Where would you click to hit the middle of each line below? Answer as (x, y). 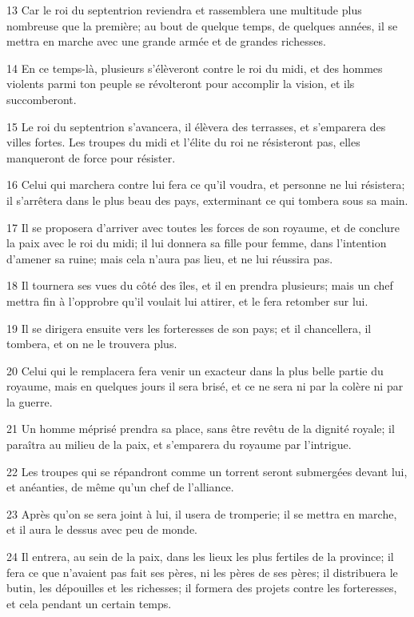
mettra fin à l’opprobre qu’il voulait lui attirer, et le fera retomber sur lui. (187, 300)
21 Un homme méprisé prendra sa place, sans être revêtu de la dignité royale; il (201, 429)
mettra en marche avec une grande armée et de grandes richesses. (166, 41)
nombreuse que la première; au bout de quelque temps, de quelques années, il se (202, 25)
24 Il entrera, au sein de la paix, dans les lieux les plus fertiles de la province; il (200, 557)
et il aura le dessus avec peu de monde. (102, 529)
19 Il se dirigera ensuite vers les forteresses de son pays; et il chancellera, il (189, 328)
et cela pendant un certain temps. (89, 603)
